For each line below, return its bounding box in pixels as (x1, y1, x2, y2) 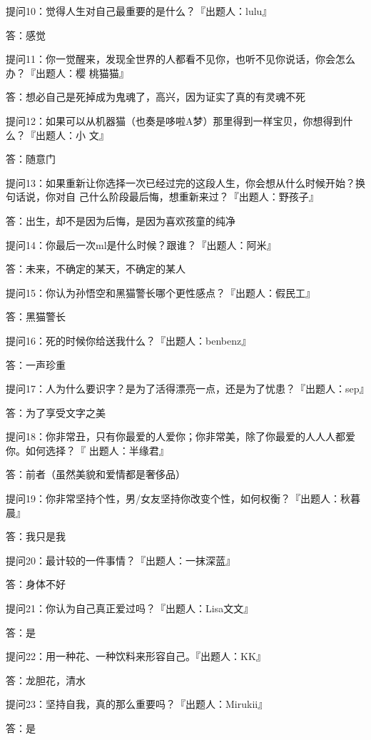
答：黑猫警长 (6, 309, 66, 324)
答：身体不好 (6, 577, 66, 592)
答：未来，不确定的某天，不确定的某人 (6, 261, 185, 276)
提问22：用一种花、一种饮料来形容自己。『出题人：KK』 (6, 649, 266, 664)
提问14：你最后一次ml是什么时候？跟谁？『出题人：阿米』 (6, 237, 277, 252)
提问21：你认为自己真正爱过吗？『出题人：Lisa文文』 (6, 601, 254, 616)
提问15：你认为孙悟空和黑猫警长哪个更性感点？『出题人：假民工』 (6, 285, 315, 300)
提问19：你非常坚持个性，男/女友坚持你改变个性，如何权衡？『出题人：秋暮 (6, 491, 360, 506)
